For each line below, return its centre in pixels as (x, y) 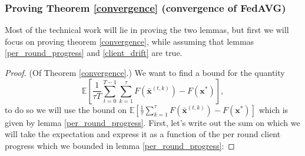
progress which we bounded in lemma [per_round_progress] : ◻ (120, 145)
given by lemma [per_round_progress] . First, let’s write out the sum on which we (152, 122)
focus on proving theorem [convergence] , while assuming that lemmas (130, 41)
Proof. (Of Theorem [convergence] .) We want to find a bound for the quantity (145, 72)
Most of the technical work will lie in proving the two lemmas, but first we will (147, 30)
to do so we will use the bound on (66, 109)
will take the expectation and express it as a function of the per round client (143, 134)
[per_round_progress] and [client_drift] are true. (94, 53)
